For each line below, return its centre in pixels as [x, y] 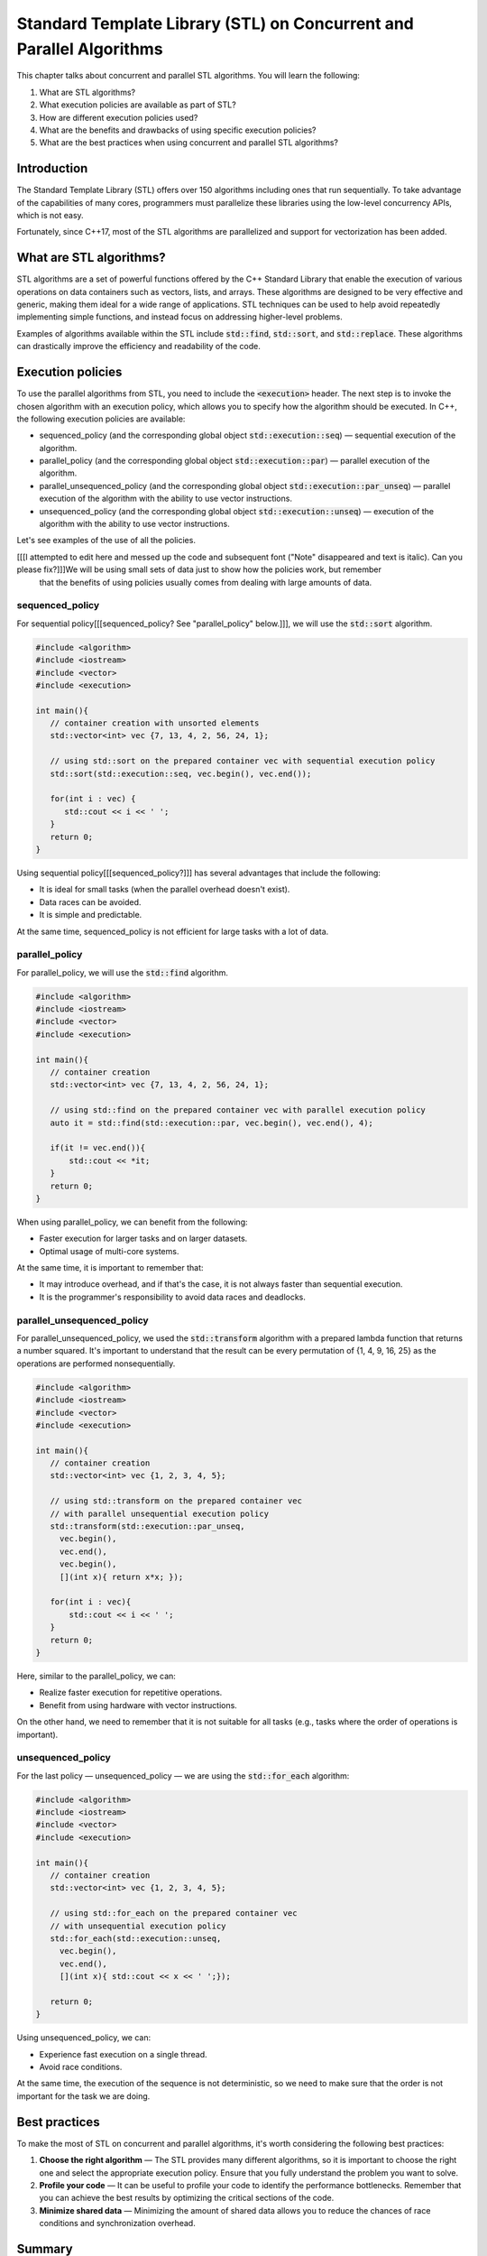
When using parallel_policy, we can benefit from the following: [132, 1222]
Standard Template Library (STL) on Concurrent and [216, 23]
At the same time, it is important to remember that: [110, 1268]
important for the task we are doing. [83, 2096]
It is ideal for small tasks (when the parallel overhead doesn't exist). [165, 890]
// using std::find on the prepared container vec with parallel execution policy [238, 1110]
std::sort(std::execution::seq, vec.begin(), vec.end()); [181, 773]
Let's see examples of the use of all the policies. [106, 541]
